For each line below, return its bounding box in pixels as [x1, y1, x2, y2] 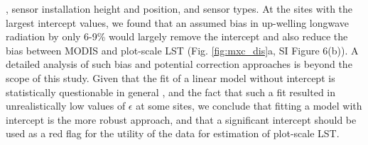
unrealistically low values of [6, 98, 126, 113]
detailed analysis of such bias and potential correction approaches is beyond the [6, 57, 352, 71]
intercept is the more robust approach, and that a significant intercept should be [6, 112, 357, 127]
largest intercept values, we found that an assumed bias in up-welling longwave [6, 15, 350, 30]
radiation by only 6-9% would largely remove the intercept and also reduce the [6, 29, 348, 44]
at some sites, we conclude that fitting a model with [136, 98, 362, 113]
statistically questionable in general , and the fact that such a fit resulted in [6, 84, 336, 99]
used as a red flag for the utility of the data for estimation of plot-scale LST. [6, 126, 340, 141]
